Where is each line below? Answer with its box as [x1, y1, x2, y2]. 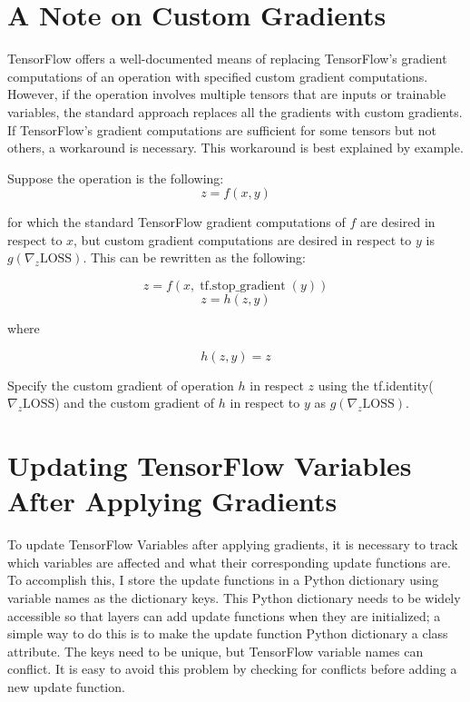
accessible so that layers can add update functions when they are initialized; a [7, 606, 441, 625]
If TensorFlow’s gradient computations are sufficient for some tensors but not [7, 120, 437, 139]
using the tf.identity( [318, 375, 434, 394]
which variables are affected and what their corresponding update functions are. [7, 552, 451, 571]
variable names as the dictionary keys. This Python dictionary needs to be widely [7, 588, 461, 607]
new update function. [7, 677, 125, 696]
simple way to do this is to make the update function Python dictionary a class [7, 624, 448, 643]
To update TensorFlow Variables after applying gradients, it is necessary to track [7, 535, 458, 554]
